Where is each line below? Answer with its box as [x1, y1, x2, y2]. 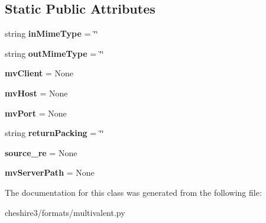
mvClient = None [5, 67, 73, 79]
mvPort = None [5, 106, 67, 119]
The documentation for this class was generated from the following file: [5, 186, 262, 198]
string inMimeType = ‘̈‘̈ [5, 27, 98, 40]
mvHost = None [5, 86, 68, 99]
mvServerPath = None [5, 166, 95, 179]
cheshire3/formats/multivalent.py [5, 206, 125, 218]
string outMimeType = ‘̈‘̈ [5, 47, 104, 59]
